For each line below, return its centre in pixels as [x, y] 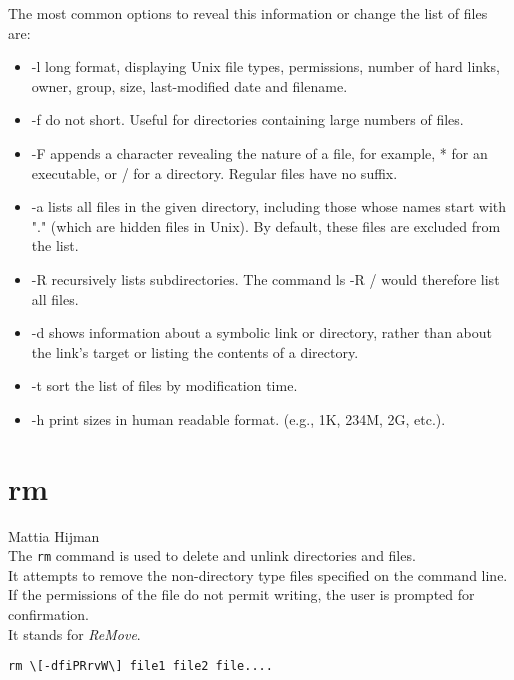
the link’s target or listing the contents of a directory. [195, 351]
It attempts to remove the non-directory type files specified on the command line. [258, 574]
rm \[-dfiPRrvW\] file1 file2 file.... [140, 666]
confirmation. [48, 614]
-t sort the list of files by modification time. [164, 385]
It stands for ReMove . [74, 633]
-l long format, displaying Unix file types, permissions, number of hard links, [265, 66]
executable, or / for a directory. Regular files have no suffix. [214, 172]
